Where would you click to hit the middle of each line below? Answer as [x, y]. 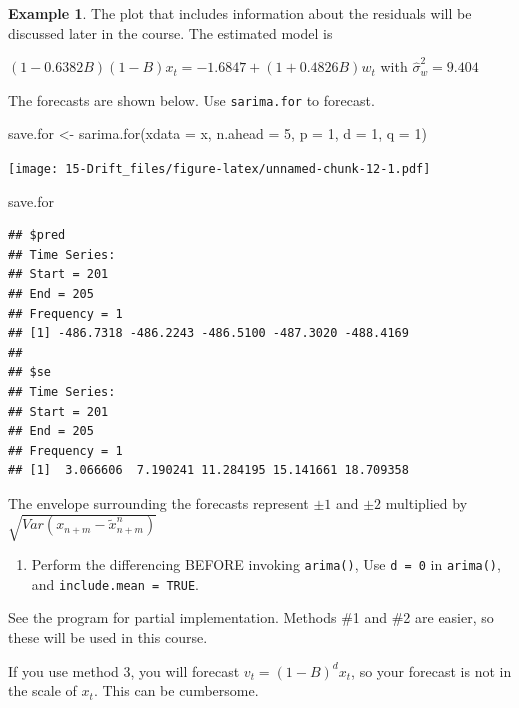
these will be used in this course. [108, 637]
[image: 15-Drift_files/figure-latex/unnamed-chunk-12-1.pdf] [219, 169]
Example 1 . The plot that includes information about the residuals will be [240, 13]
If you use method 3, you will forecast [124, 670]
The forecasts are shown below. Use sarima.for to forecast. [191, 99]
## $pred [37, 235]
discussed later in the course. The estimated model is [170, 32]
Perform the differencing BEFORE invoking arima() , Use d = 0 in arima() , [266, 564]
